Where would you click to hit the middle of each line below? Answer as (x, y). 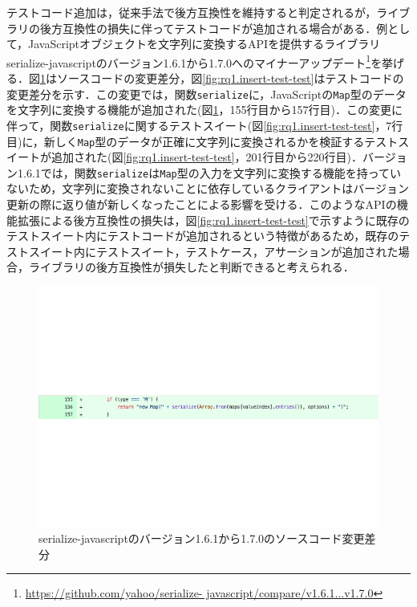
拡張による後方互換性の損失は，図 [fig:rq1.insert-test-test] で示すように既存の (213, 220)
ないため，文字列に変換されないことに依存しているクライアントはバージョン (208, 188)
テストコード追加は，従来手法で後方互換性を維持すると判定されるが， (192, 12)
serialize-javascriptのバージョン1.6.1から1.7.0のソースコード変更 (202, 538)
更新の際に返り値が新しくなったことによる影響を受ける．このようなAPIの (202, 204)
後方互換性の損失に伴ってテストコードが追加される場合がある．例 (214, 28)
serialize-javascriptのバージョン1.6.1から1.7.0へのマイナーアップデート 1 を (194, 61)
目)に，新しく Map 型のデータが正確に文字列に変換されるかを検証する (186, 141)
